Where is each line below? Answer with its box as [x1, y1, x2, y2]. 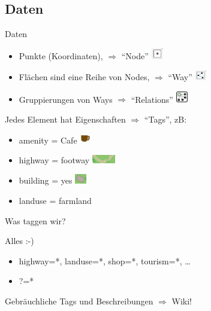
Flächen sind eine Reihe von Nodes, [19, 70, 150, 83]
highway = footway [19, 153, 90, 166]
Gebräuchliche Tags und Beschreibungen [5, 294, 153, 307]
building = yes [19, 174, 73, 187]
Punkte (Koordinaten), [19, 50, 103, 62]
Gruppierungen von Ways [19, 93, 113, 105]
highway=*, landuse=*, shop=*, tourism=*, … [19, 254, 191, 267]
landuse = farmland [19, 194, 92, 206]
